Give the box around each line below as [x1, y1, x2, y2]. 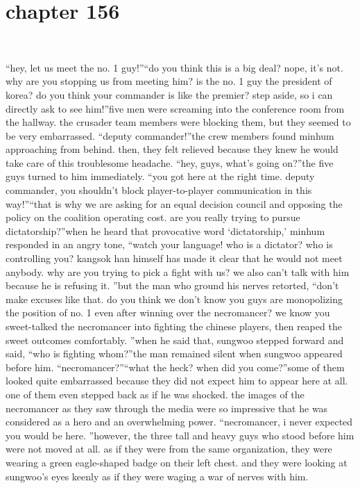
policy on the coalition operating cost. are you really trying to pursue [6, 210, 300, 225]
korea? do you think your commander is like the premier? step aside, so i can [6, 87, 333, 101]
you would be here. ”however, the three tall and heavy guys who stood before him [6, 428, 354, 442]
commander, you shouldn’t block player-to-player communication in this [6, 183, 312, 197]
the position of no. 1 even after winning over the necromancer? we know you [6, 305, 330, 320]
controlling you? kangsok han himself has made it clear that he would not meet [6, 251, 343, 266]
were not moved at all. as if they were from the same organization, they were [6, 441, 332, 456]
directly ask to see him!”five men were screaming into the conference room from [6, 101, 345, 115]
